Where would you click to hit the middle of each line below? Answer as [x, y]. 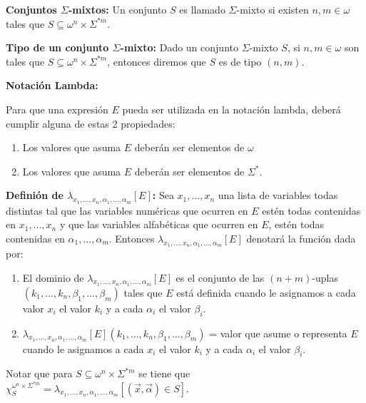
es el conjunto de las [220, 277]
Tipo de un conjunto [57, 47]
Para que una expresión [57, 109]
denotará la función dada [301, 238]
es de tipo [240, 61]
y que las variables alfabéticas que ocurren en [159, 224]
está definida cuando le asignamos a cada [266, 292]
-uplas [325, 277]
